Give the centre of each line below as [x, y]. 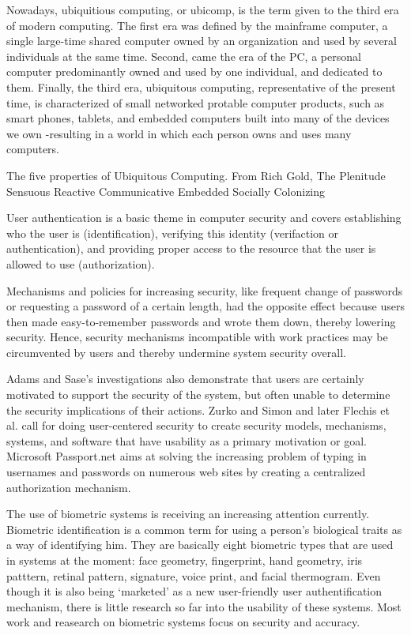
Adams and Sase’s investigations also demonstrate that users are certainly [185, 379]
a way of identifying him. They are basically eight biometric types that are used [200, 545]
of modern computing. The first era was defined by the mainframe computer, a [197, 25]
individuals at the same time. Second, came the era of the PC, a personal [184, 56]
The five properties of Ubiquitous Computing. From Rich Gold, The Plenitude [196, 175]
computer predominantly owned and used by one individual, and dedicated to [194, 71]
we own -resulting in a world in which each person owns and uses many [179, 133]
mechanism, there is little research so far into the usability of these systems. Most [204, 606]
